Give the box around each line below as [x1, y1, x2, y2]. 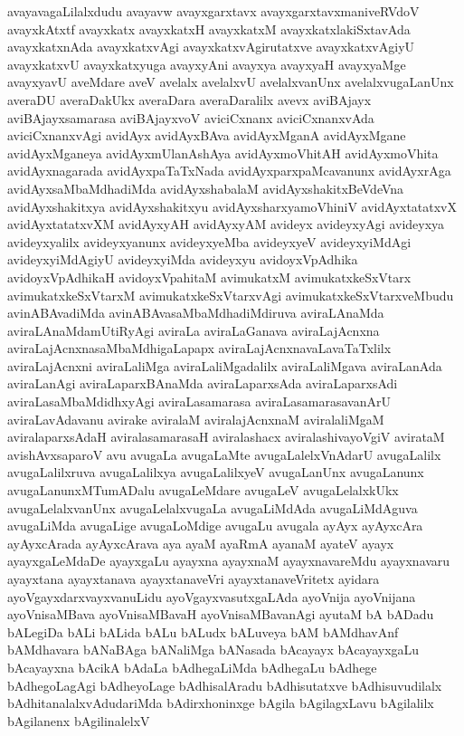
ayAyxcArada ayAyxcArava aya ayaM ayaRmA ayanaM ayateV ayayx [7, 533, 394, 552]
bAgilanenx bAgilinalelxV [7, 711, 150, 730]
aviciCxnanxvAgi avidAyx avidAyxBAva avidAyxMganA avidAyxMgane [7, 126, 406, 145]
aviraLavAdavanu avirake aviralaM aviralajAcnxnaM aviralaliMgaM [7, 409, 384, 428]
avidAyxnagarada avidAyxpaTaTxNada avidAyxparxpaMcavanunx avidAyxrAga [7, 161, 451, 180]
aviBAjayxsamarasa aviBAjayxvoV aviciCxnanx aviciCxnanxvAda [7, 108, 374, 127]
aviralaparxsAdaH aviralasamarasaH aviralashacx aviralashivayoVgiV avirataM [7, 427, 445, 446]
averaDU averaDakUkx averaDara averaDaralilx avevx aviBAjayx [7, 90, 372, 109]
